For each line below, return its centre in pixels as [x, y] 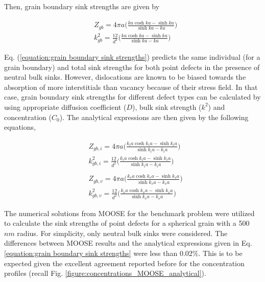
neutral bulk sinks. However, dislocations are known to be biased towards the [125, 77]
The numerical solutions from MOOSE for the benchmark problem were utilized [129, 213]
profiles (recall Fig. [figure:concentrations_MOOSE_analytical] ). [105, 273]
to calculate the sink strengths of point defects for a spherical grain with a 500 [127, 223]
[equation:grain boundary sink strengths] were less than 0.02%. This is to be [123, 253]
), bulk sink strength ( [167, 107]
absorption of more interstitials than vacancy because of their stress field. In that [131, 87]
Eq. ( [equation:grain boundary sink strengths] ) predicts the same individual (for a [132, 57]
